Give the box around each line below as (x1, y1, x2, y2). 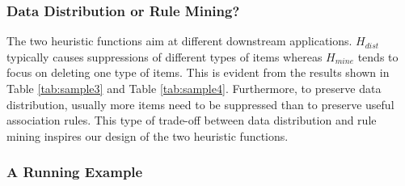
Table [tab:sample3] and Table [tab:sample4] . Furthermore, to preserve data (6, 80, 382, 96)
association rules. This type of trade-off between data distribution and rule (6, 112, 377, 129)
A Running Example (6, 162, 143, 182)
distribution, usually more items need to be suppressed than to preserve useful (6, 95, 394, 112)
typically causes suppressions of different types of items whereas (6, 48, 323, 65)
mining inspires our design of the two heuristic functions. (6, 127, 289, 144)
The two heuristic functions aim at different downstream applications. (6, 32, 352, 49)
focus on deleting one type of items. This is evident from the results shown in (6, 64, 390, 81)
